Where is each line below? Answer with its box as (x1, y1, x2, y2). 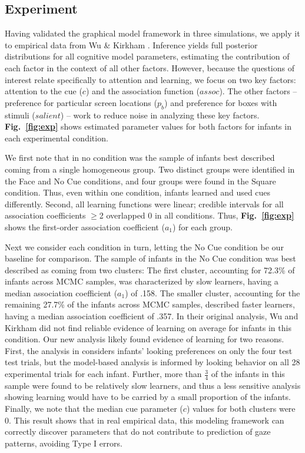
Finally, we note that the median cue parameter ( (5, 402, 183, 415)
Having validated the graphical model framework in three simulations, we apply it (5, 27, 300, 39)
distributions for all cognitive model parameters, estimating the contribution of (5, 50, 290, 62)
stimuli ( (5, 108, 35, 121)
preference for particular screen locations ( (5, 96, 157, 108)
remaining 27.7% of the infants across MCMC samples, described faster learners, (5, 298, 295, 310)
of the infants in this (211, 368, 285, 380)
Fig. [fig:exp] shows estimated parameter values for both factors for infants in (5, 120, 291, 133)
